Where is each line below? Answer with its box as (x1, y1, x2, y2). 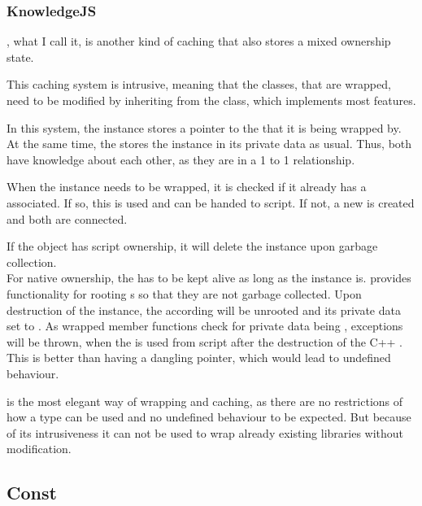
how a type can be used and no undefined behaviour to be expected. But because (7, 408, 411, 425)
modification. (7, 440, 72, 457)
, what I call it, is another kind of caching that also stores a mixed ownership (7, 33, 391, 50)
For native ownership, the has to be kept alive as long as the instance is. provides (7, 269, 411, 286)
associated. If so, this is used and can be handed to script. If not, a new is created (7, 194, 415, 211)
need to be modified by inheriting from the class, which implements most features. (7, 92, 416, 108)
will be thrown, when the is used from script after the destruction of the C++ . (7, 333, 403, 350)
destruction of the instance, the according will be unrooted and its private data (7, 301, 401, 318)
